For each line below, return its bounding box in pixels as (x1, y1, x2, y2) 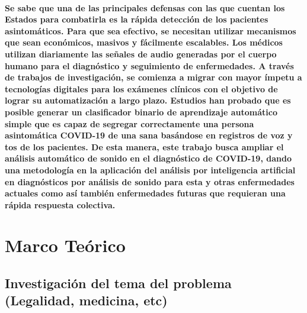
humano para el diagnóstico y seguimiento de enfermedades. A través (5, 59, 294, 72)
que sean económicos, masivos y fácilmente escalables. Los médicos (5, 36, 283, 49)
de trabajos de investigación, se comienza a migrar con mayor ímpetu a (5, 71, 302, 83)
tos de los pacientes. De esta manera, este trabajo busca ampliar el (5, 140, 284, 153)
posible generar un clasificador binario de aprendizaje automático (5, 105, 277, 118)
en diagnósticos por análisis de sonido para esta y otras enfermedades (5, 175, 295, 188)
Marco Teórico (5, 233, 126, 257)
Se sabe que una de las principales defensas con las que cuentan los (5, 1, 285, 14)
